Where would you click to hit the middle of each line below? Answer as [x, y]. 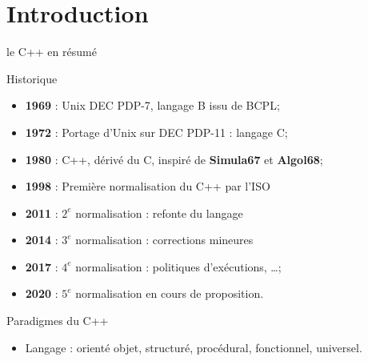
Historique [32, 78]
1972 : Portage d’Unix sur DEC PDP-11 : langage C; [156, 132]
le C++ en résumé [52, 52]
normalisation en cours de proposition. [170, 293]
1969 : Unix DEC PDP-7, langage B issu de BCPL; [152, 105]
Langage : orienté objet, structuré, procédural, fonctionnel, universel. [194, 347]
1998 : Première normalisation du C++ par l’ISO [148, 186]
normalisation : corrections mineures [164, 240]
